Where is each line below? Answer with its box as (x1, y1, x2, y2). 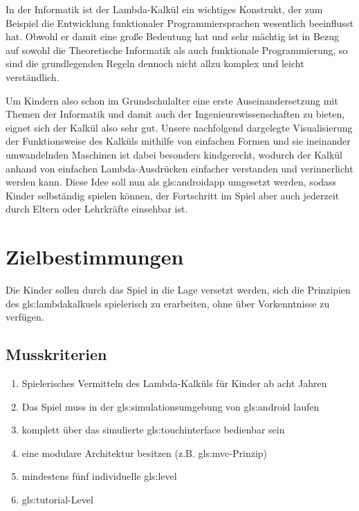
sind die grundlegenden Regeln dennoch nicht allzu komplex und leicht (6, 56, 304, 71)
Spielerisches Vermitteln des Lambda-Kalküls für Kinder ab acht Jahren (21, 376, 327, 391)
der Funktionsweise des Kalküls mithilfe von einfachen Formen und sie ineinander (6, 134, 351, 148)
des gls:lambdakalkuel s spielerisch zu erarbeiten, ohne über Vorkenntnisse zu (6, 296, 330, 310)
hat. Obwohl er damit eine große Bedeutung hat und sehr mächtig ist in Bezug (6, 29, 340, 44)
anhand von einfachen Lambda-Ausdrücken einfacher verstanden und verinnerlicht (6, 161, 353, 175)
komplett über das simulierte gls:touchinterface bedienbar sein (21, 422, 285, 437)
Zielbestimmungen (6, 242, 184, 271)
